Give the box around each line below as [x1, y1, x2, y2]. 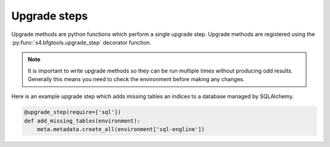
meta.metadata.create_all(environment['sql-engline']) [37, 126, 205, 133]
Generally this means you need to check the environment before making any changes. [28, 76, 245, 83]
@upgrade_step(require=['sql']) [24, 109, 122, 116]
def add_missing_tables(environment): [24, 117, 141, 124]
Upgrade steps [11, 9, 88, 23]
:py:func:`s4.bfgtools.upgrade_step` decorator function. [11, 38, 152, 46]
